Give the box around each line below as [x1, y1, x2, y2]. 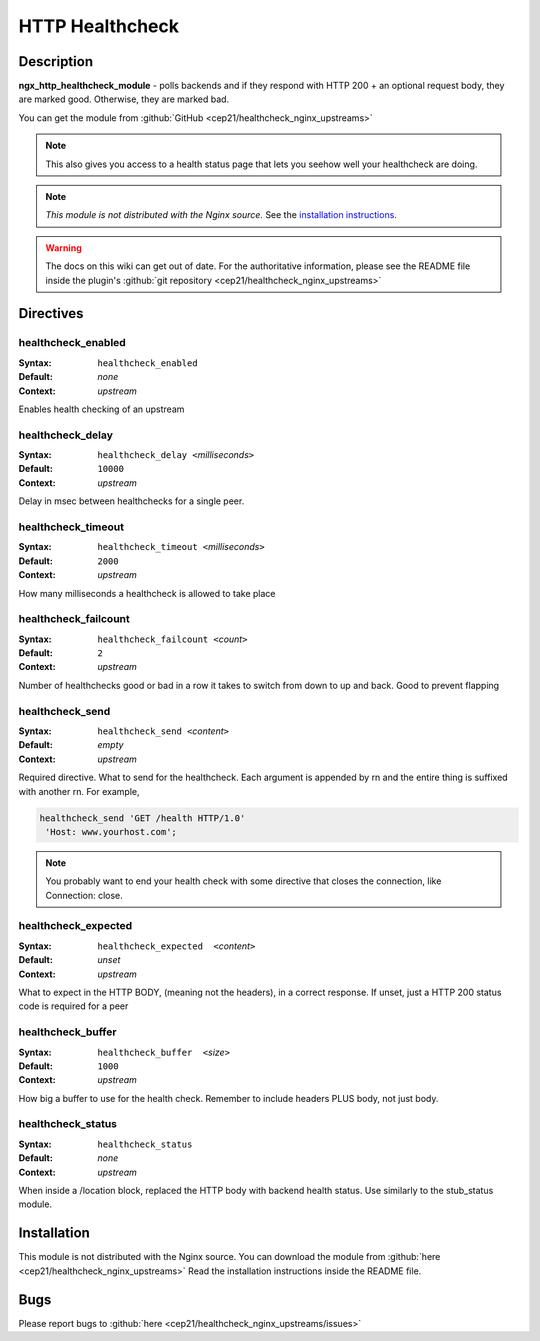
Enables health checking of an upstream [18, 403, 185, 415]
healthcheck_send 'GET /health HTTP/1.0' [39, 812, 246, 824]
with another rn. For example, [18, 785, 140, 797]
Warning [45, 241, 82, 254]
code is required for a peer [18, 1000, 129, 1012]
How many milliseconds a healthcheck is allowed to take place [18, 587, 276, 599]
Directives [18, 305, 84, 322]
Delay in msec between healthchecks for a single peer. [18, 495, 245, 507]
